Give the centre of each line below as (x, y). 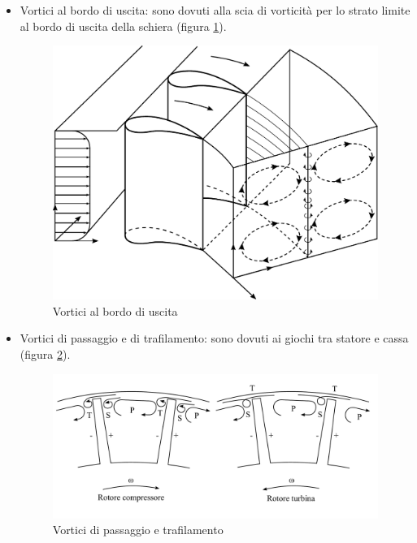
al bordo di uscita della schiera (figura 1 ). (123, 26)
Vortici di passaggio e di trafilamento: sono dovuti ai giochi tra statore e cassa (214, 338)
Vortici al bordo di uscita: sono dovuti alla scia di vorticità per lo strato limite (215, 10)
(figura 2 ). (45, 354)
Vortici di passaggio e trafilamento (138, 530)
